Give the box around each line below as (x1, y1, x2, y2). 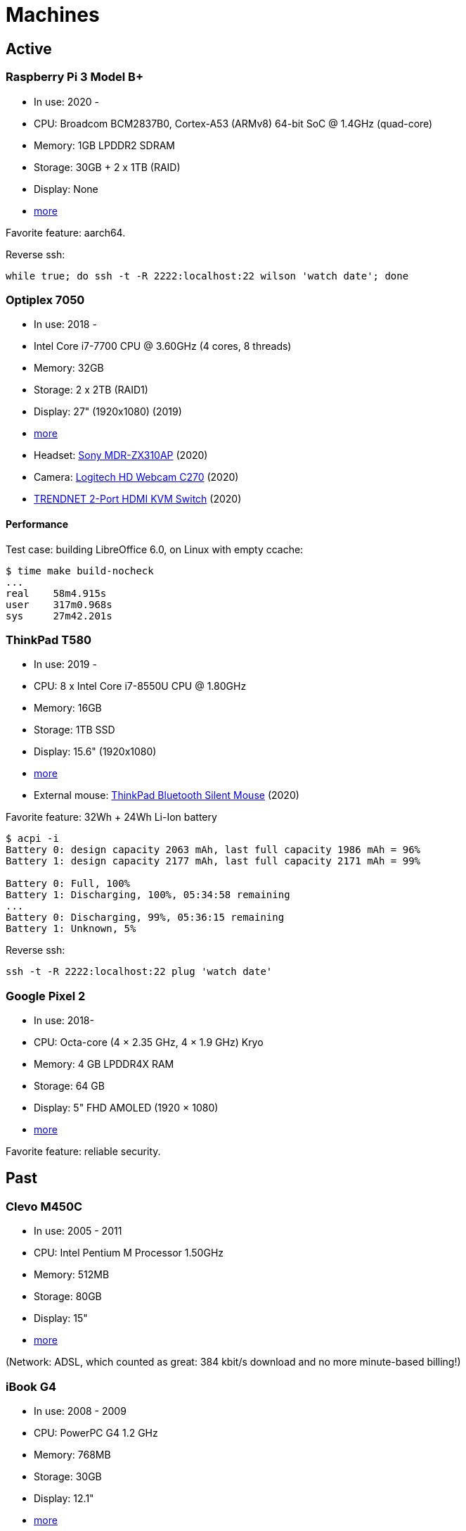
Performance (6, 517, 69, 530)
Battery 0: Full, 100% (6, 878, 131, 890)
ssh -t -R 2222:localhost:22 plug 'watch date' (6, 966, 273, 978)
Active (6, 39, 52, 58)
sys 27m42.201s (6, 610, 112, 622)
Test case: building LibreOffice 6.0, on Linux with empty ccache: (6, 543, 304, 555)
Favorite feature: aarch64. (6, 226, 126, 239)
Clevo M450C (6, 1199, 83, 1214)
